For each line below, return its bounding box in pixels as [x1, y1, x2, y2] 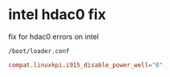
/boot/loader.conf [8, 47, 70, 55]
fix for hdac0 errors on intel [8, 32, 99, 41]
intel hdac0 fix [8, 6, 107, 24]
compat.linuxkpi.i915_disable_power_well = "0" [8, 61, 163, 69]
